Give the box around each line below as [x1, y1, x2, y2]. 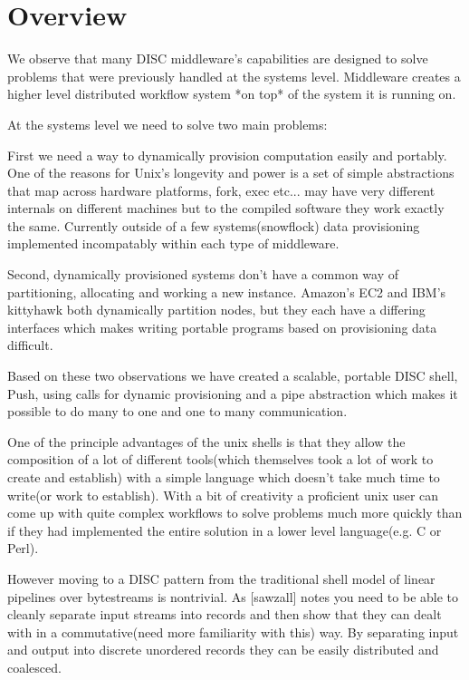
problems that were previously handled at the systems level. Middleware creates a [7, 66, 461, 85]
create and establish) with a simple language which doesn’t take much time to [7, 468, 440, 486]
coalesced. [7, 657, 62, 676]
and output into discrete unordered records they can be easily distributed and [7, 640, 439, 659]
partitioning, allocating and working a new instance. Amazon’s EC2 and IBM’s [7, 282, 446, 301]
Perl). [7, 539, 39, 558]
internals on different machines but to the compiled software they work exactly [7, 199, 445, 218]
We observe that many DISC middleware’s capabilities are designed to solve [7, 49, 428, 68]
